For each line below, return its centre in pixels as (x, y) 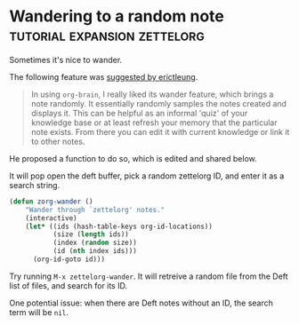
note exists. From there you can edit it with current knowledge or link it (160, 131)
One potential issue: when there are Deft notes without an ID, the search (141, 303)
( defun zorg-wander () (51, 202)
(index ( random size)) (95, 243)
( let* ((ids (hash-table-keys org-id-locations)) (119, 226)
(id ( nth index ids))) (95, 251)
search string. (35, 185)
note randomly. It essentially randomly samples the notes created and (159, 103)
